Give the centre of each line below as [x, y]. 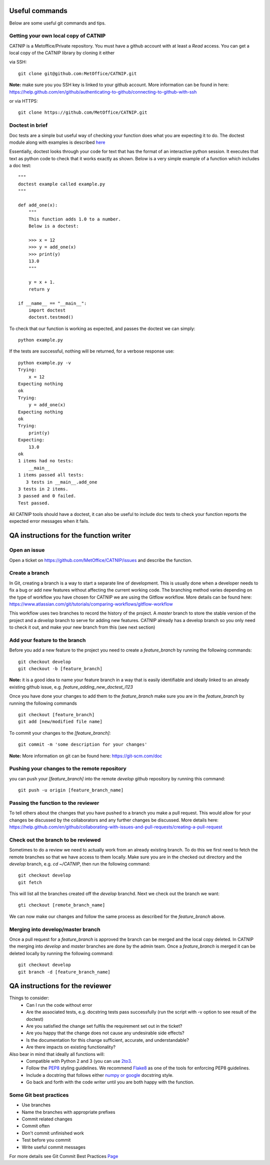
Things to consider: [29, 998]
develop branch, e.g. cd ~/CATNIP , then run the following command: [80, 863]
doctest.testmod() [51, 317]
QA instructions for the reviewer [60, 986]
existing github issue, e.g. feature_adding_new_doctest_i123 [71, 687]
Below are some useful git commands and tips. [57, 23]
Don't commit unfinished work [53, 1133]
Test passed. [34, 503]
